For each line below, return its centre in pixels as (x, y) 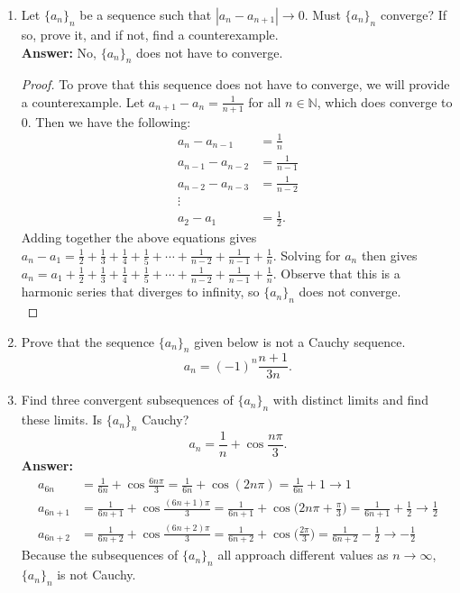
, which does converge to (385, 101)
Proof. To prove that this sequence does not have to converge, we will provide (235, 84)
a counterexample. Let (83, 101)
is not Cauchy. (97, 575)
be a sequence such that (146, 14)
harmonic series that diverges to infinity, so (140, 292)
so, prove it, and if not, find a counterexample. (150, 34)
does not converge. (350, 292)
